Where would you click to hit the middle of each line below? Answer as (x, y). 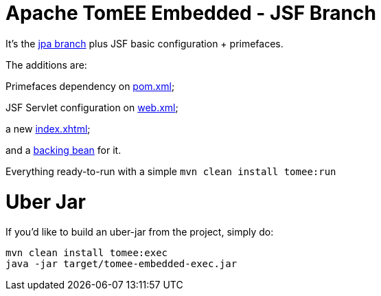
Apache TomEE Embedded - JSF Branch (191, 13)
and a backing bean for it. (63, 150)
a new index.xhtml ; (48, 128)
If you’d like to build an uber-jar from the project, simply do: (140, 232)
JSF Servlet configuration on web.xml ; (92, 107)
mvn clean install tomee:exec (87, 253)
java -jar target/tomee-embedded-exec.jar (122, 264)
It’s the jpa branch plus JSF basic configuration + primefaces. (145, 43)
